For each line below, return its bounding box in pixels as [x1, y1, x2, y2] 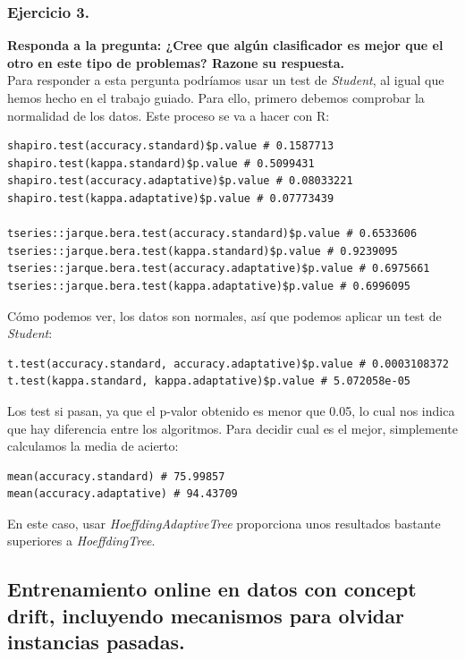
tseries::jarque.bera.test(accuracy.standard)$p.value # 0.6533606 [7, 227, 418, 241]
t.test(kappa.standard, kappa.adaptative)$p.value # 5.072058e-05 [7, 375, 411, 388]
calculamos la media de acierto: [7, 436, 179, 455]
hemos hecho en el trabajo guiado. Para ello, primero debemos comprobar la [7, 89, 425, 106]
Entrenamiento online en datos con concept [7, 575, 417, 603]
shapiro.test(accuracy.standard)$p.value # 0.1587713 [7, 140, 334, 153]
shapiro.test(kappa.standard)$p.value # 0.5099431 [7, 157, 315, 170]
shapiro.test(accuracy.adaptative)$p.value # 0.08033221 [7, 174, 353, 188]
